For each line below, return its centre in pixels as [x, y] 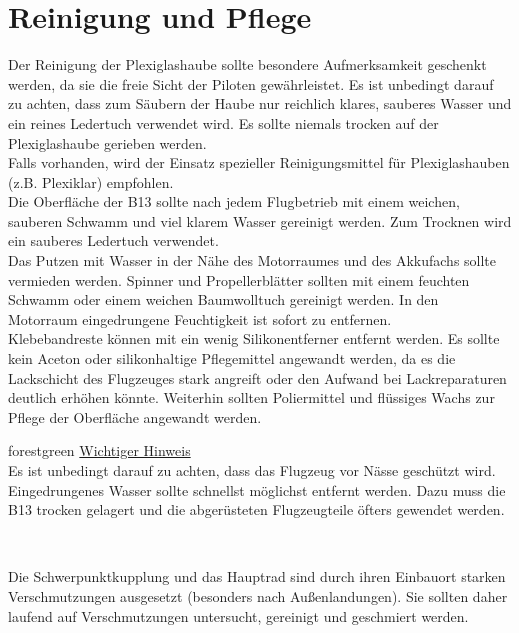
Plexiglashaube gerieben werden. [107, 142]
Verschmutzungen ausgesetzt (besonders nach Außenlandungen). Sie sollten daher [258, 595]
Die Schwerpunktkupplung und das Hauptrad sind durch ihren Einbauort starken [257, 576]
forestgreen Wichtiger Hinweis [99, 450]
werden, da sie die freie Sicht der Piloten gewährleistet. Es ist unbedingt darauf [251, 83]
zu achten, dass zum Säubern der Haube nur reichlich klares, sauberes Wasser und [260, 103]
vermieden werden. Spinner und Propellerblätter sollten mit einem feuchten [239, 279]
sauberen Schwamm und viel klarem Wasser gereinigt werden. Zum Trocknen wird [260, 220]
